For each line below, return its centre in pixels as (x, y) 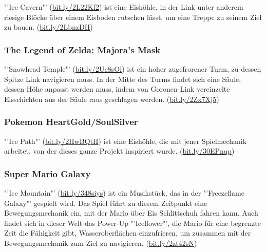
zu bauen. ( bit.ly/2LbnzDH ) (49, 27)
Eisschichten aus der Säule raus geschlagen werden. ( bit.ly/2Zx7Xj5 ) (112, 99)
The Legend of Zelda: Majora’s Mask (82, 49)
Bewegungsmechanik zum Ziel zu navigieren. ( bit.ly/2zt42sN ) (101, 243)
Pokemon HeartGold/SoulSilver (71, 122)
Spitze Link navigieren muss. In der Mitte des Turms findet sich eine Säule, (123, 79)
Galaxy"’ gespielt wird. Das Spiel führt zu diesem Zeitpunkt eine (106, 203)
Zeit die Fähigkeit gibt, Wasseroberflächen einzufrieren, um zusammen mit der (128, 233)
